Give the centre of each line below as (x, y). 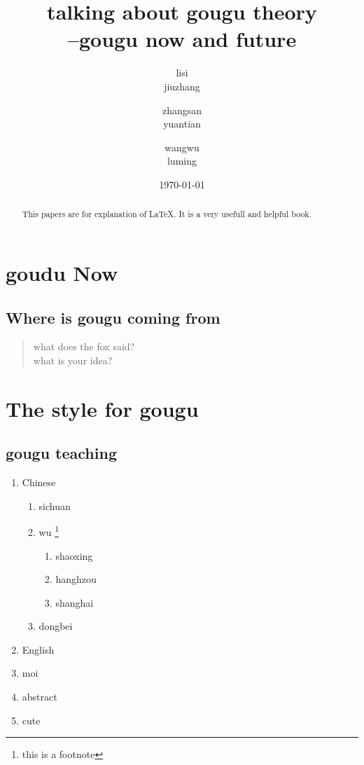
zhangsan (182, 110)
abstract (40, 697)
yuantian (182, 124)
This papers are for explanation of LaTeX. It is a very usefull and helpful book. (167, 214)
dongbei (56, 626)
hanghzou (76, 579)
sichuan (55, 505)
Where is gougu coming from (113, 317)
